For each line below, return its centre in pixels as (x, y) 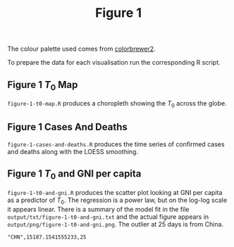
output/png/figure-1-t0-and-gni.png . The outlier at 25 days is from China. (116, 224)
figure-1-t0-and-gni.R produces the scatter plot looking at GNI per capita (115, 192)
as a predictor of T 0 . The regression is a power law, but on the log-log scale (117, 201)
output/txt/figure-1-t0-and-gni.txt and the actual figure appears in (108, 217)
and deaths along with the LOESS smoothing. (73, 151)
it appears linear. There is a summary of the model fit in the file (98, 209)
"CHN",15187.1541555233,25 (47, 237)
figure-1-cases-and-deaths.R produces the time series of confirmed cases (116, 144)
